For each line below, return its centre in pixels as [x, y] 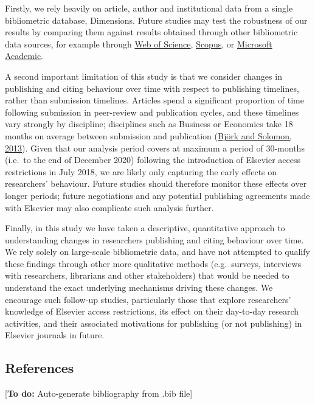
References [40, 368]
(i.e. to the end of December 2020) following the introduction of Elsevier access [153, 160]
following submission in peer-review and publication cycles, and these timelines [152, 112]
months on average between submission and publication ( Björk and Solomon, [148, 135]
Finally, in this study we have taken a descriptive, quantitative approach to [145, 228]
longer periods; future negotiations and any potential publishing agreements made [157, 195]
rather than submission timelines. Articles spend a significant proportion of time [154, 100]
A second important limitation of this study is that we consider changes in [144, 76]
